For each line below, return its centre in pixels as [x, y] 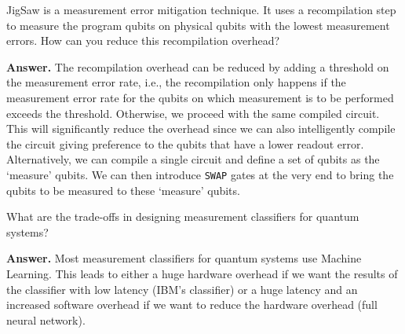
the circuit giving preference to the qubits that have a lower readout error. [185, 143]
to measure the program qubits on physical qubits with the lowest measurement [198, 25]
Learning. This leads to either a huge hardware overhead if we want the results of [202, 273]
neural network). [46, 319]
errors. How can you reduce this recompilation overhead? [143, 40]
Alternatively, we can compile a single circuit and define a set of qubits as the [193, 159]
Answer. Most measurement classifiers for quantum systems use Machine [184, 258]
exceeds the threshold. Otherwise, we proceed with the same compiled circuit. [193, 113]
